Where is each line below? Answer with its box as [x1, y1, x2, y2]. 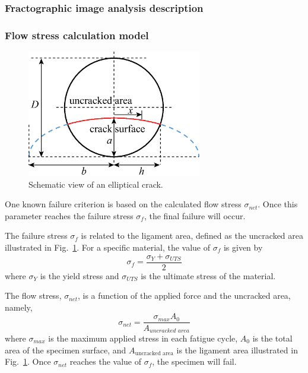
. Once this [258, 198, 298, 210]
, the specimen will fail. [152, 355, 237, 368]
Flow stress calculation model [5, 27, 149, 42]
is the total [252, 331, 293, 344]
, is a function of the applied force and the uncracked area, [77, 289, 291, 302]
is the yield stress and [40, 269, 119, 282]
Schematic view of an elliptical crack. [28, 178, 163, 190]
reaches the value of [69, 355, 141, 368]
